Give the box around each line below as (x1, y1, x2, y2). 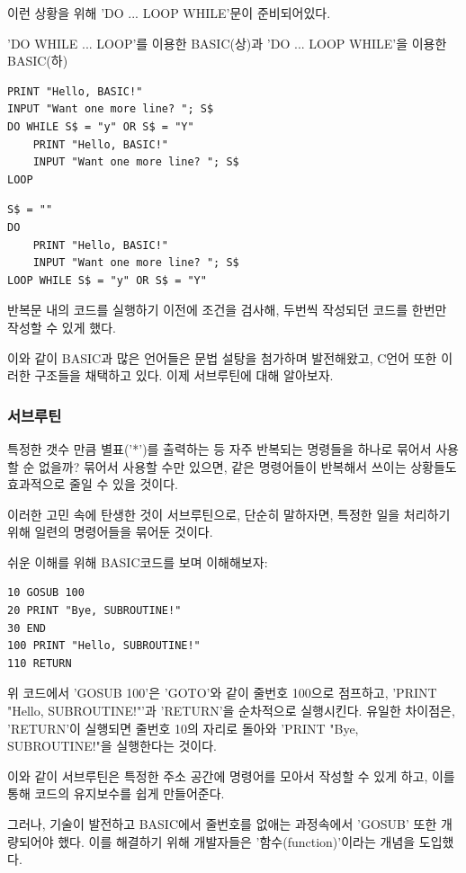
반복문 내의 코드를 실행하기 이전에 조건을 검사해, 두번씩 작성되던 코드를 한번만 (7, 300, 447, 319)
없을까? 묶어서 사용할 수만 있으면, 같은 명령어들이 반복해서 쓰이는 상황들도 (39, 457, 457, 476)
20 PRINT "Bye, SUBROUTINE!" (7, 604, 182, 618)
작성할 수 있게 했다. (7, 317, 116, 336)
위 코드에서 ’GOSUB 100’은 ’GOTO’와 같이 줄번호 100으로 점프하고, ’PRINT (7, 683, 437, 702)
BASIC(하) (7, 51, 68, 70)
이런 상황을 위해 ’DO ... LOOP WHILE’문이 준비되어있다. (7, 4, 331, 22)
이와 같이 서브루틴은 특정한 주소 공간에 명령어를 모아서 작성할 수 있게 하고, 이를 (7, 766, 455, 785)
